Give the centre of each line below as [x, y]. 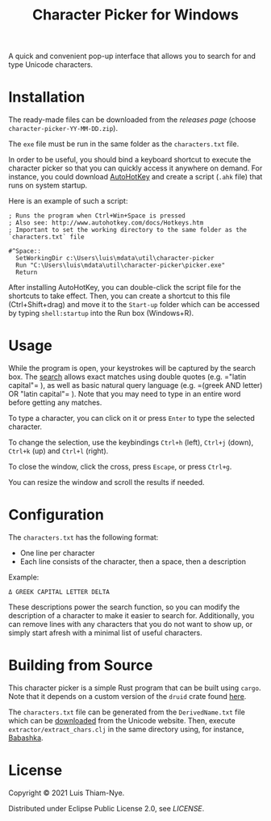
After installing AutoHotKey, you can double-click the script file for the [125, 288]
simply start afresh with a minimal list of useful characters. [106, 633]
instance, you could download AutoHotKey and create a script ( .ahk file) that [135, 177]
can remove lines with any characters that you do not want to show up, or [130, 624]
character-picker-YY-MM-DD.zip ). [63, 128]
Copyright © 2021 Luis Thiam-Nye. [67, 793]
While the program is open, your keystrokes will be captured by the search [132, 368]
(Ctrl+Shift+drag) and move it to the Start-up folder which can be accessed [134, 305]
